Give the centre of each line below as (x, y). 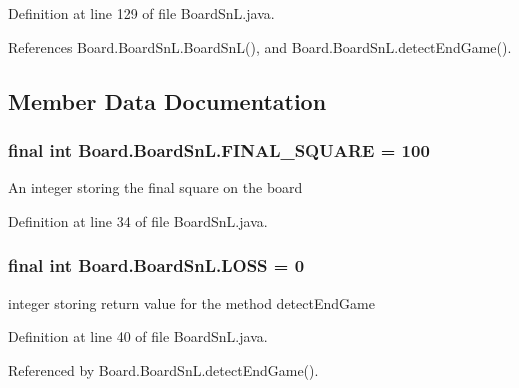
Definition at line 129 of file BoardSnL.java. (141, 13)
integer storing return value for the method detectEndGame (191, 302)
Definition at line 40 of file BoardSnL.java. (138, 336)
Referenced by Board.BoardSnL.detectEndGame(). (163, 369)
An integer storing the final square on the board (155, 187)
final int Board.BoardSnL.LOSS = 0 (156, 265)
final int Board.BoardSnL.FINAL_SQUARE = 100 (219, 149)
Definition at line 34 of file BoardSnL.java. (138, 220)
